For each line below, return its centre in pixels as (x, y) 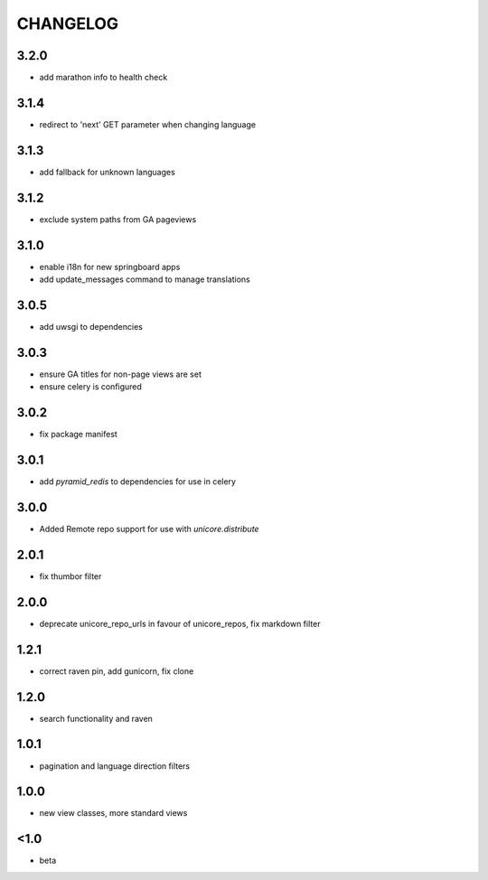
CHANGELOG (68, 23)
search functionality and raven (96, 718)
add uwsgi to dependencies (91, 326)
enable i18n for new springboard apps (110, 267)
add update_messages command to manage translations (145, 279)
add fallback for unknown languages (107, 172)
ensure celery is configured (90, 387)
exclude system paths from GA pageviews (118, 219)
